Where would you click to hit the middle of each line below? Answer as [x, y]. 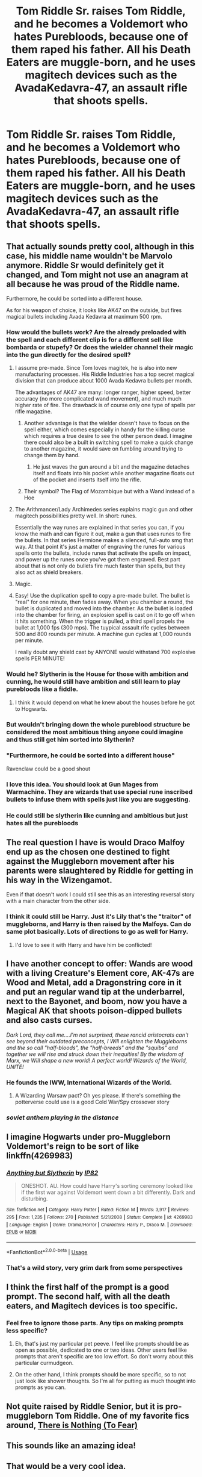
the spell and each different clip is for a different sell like [90, 340]
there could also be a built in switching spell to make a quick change [109, 442]
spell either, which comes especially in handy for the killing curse [104, 429]
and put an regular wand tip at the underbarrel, [96, 992]
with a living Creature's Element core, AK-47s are [100, 973]
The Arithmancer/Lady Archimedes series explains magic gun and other [104, 510]
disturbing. [34, 1199]
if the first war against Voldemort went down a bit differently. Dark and [108, 1192]
